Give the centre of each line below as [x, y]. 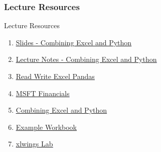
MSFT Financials [43, 93]
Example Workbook [46, 127]
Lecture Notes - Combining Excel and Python [86, 59]
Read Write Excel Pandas [55, 76]
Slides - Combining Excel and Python [74, 42]
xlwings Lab [34, 144]
